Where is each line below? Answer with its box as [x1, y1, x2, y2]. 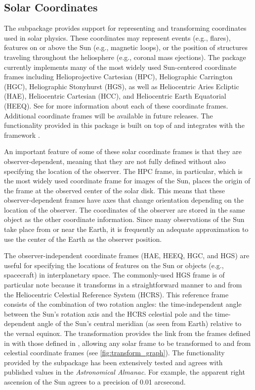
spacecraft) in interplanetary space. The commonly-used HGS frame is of [4, 270, 225, 280]
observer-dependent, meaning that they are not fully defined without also [4, 156, 226, 166]
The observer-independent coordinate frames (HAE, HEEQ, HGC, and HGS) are [4, 250, 250, 261]
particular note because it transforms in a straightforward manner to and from [4, 279, 242, 290]
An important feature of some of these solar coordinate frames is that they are [4, 146, 242, 157]
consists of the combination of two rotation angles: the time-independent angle [4, 299, 242, 309]
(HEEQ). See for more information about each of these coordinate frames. [4, 100, 228, 111]
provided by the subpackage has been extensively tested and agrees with [4, 357, 223, 367]
